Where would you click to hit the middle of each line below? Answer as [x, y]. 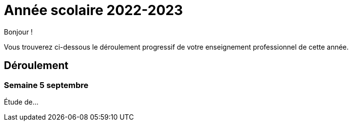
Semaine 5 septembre [46, 85]
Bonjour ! [19, 32]
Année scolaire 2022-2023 [94, 10]
